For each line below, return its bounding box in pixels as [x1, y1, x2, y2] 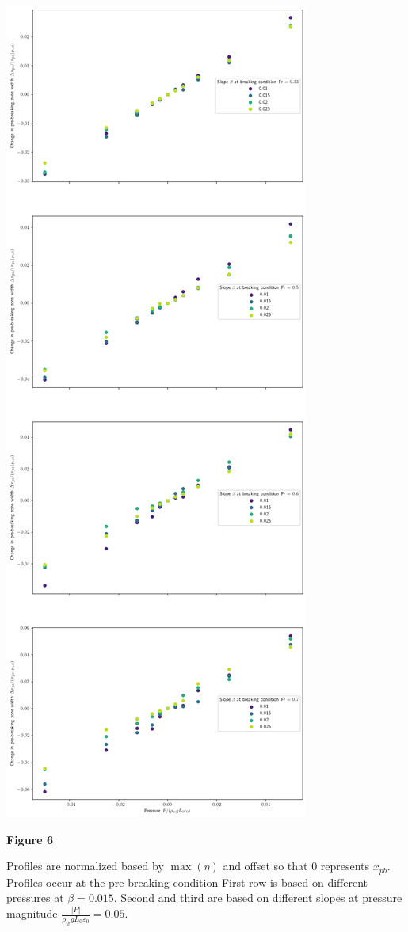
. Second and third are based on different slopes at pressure [113, 889, 402, 906]
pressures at [6, 889, 64, 906]
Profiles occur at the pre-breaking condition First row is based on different [6, 873, 368, 890]
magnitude [6, 905, 58, 922]
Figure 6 [6, 831, 54, 847]
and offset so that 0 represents [223, 858, 370, 874]
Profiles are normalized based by [6, 858, 164, 874]
